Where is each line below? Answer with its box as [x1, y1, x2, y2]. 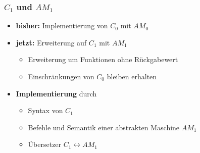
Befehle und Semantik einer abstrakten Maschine [28, 122, 180, 132]
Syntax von [28, 105, 63, 116]
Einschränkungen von [28, 71, 94, 81]
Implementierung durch [16, 88, 97, 98]
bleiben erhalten [107, 71, 157, 81]
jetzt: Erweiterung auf [16, 37, 87, 47]
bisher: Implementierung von [16, 20, 108, 31]
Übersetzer [28, 139, 62, 149]
